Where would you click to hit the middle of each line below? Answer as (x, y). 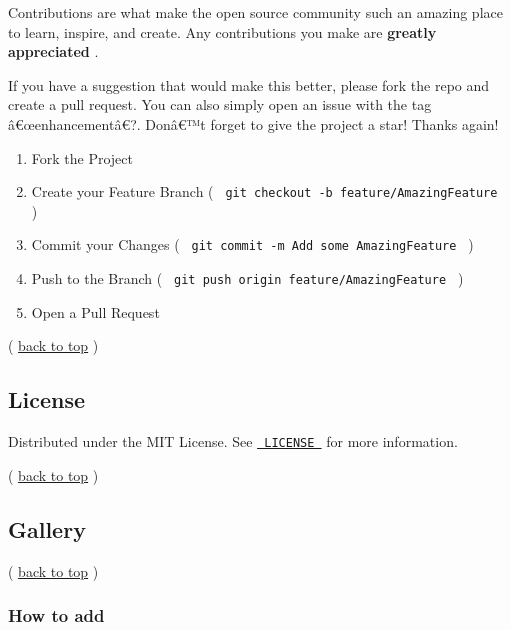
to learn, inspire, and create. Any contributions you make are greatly (222, 31)
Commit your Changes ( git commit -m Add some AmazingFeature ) (252, 244)
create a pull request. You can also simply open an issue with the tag (220, 104)
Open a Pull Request (95, 311)
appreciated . (53, 51)
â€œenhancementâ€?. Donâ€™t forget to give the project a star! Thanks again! (253, 123)
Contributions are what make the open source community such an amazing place (255, 12)
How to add (56, 615)
